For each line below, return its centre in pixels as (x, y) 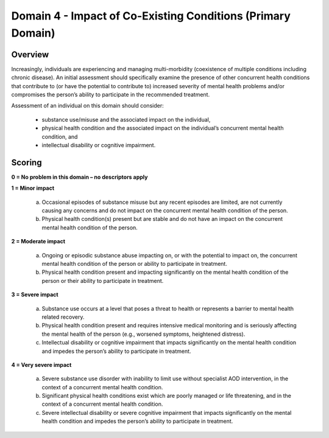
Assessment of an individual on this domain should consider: (87, 106)
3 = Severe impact (35, 294)
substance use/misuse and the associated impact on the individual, (126, 119)
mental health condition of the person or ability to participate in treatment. (135, 264)
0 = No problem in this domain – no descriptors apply (80, 177)
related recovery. (63, 317)
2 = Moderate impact (38, 242)
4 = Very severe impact (41, 364)
